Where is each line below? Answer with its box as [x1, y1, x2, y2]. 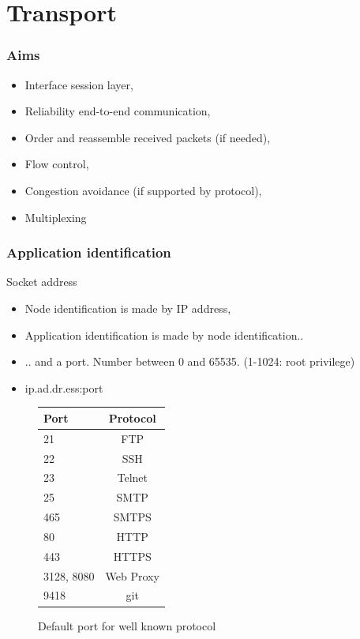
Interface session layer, [24, 76, 133, 92]
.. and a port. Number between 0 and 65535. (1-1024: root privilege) [24, 353, 355, 370]
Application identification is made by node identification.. [24, 326, 304, 343]
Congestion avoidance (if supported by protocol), [24, 182, 262, 198]
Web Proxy [105, 567, 159, 584]
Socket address [6, 273, 77, 290]
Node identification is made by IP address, [24, 299, 231, 316]
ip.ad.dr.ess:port [24, 379, 103, 396]
